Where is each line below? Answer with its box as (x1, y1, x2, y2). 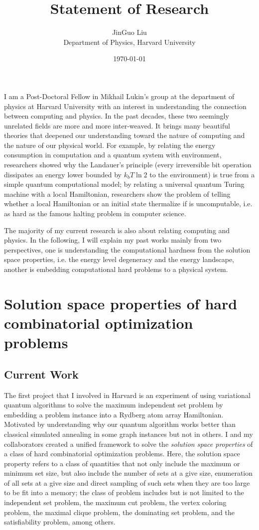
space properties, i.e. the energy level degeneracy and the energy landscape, (4, 254, 235, 265)
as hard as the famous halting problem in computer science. (4, 208, 186, 219)
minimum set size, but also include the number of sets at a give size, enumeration (4, 468, 253, 478)
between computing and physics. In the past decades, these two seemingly (4, 111, 229, 121)
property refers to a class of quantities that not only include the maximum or (4, 458, 240, 468)
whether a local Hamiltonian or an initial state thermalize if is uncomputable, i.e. (4, 198, 253, 209)
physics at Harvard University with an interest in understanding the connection (4, 101, 247, 111)
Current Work (4, 366, 79, 382)
